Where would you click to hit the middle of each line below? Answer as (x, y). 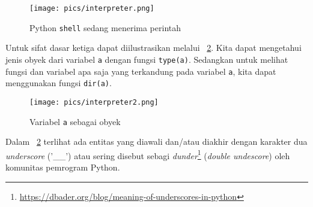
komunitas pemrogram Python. (63, 167)
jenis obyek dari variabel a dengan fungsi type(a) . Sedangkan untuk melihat (147, 59)
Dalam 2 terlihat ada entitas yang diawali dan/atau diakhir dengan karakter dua (156, 141)
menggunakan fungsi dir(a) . (59, 83)
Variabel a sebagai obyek (75, 121)
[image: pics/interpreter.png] (92, 8)
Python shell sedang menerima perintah (105, 27)
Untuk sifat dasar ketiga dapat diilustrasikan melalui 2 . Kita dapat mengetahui (153, 48)
